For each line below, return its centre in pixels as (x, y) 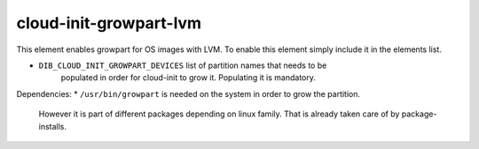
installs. (52, 126)
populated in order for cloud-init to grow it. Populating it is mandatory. (188, 78)
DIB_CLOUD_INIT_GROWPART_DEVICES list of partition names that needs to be (183, 65)
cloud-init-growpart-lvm (109, 23)
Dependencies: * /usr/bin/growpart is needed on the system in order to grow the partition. (188, 93)
